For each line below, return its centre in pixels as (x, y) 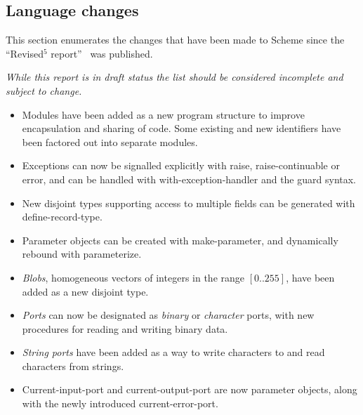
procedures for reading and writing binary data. (125, 328)
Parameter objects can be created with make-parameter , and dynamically (180, 240)
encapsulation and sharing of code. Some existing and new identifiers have (181, 128)
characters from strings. (73, 365)
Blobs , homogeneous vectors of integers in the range (133, 277)
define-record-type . (62, 217)
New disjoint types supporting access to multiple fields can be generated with (189, 203)
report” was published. (102, 53)
